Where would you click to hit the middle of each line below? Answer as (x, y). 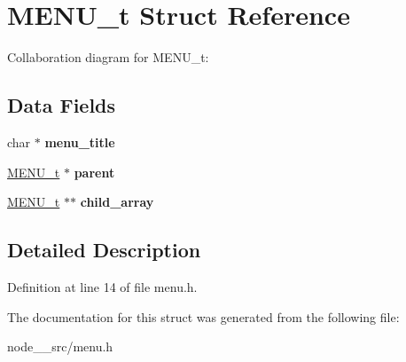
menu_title (80, 142)
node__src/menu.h (60, 346)
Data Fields (62, 105)
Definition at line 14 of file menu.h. (102, 286)
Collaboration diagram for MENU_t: (108, 57)
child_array (117, 202)
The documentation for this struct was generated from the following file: (203, 316)
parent (94, 172)
